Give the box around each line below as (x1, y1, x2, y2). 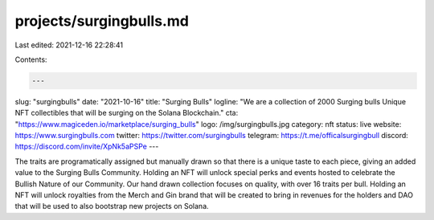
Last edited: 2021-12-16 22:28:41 (14, 40, 124, 50)
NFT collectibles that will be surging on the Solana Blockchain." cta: (14, 108, 239, 118)
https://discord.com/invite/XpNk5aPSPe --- (14, 141, 159, 152)
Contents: (14, 55, 47, 64)
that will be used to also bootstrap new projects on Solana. (14, 202, 209, 211)
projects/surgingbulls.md (14, 12, 189, 30)
